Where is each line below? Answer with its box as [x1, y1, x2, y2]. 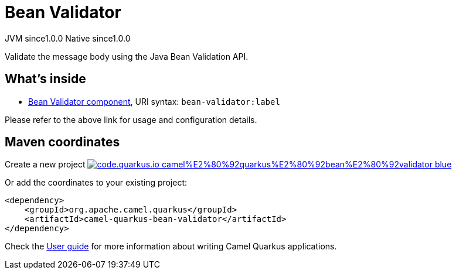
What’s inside [5, 71, 86, 87]
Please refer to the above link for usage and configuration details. [5, 114, 257, 125]
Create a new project [5, 159, 86, 170]
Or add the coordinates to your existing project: [5, 177, 188, 188]
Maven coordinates [5, 135, 120, 150]
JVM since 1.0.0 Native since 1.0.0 [5, 33, 131, 43]
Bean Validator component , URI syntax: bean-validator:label [28, 96, 280, 107]
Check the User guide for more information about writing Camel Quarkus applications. [5, 241, 337, 252]
